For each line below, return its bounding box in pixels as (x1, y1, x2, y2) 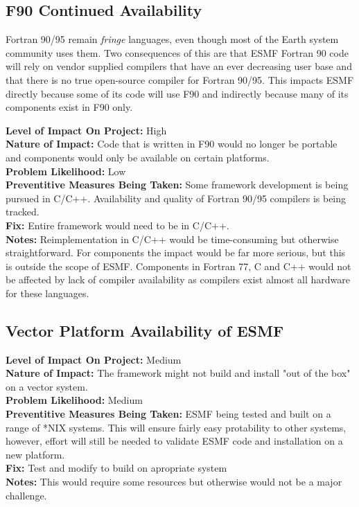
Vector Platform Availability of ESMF (6, 319, 284, 341)
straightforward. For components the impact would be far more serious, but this (6, 245, 346, 260)
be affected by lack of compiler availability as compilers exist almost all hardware (6, 272, 351, 287)
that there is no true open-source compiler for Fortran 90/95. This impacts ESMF (6, 72, 354, 87)
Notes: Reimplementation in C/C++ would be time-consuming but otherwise (6, 231, 339, 246)
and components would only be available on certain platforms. (6, 150, 270, 164)
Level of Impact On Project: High (6, 123, 167, 137)
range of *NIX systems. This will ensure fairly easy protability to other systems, (6, 420, 347, 434)
